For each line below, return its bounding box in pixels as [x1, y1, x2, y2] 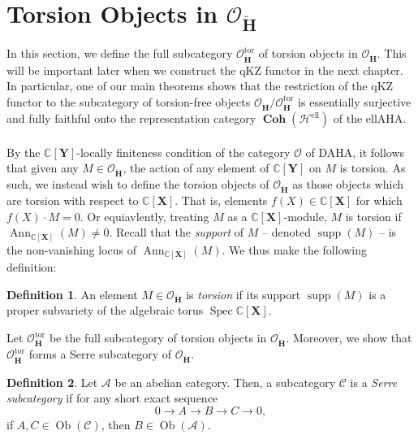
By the [6, 143, 41, 160]
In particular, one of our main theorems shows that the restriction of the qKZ [6, 77, 394, 94]
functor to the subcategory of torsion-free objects [6, 93, 251, 110]
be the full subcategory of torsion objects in [49, 329, 267, 346]
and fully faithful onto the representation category [6, 110, 256, 127]
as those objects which [292, 176, 404, 193]
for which [356, 191, 403, 208]
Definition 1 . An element [6, 285, 138, 302]
